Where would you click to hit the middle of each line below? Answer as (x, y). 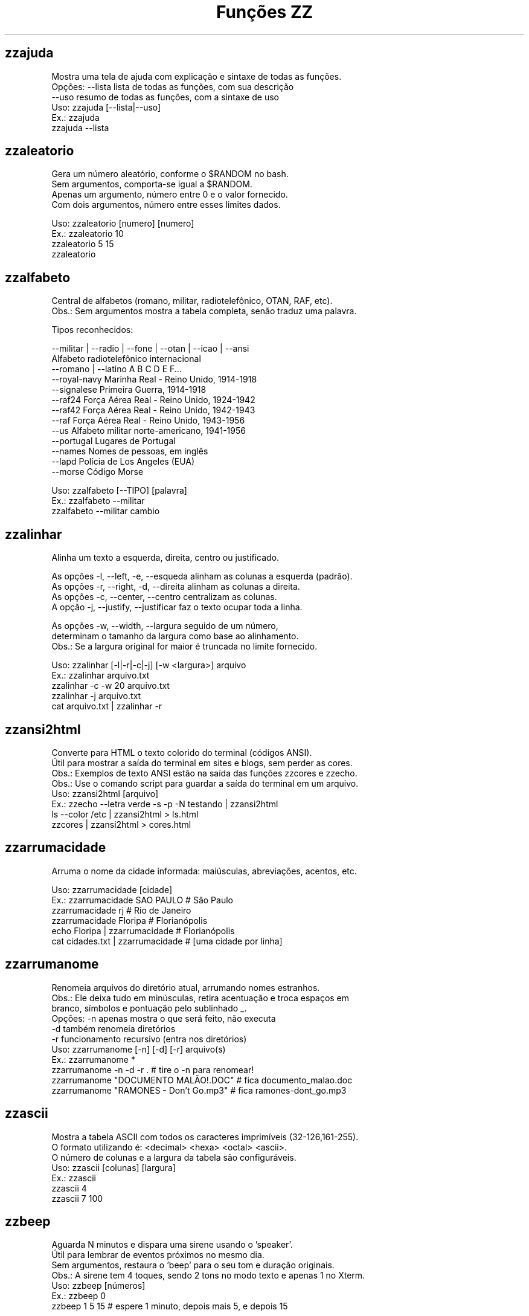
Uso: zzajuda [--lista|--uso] (106, 107)
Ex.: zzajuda (75, 117)
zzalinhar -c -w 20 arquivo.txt (111, 686)
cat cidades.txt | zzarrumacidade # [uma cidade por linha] (167, 941)
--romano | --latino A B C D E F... (117, 369)
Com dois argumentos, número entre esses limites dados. (166, 205)
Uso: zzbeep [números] (98, 1286)
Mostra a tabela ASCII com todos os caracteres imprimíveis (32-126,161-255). (205, 1137)
